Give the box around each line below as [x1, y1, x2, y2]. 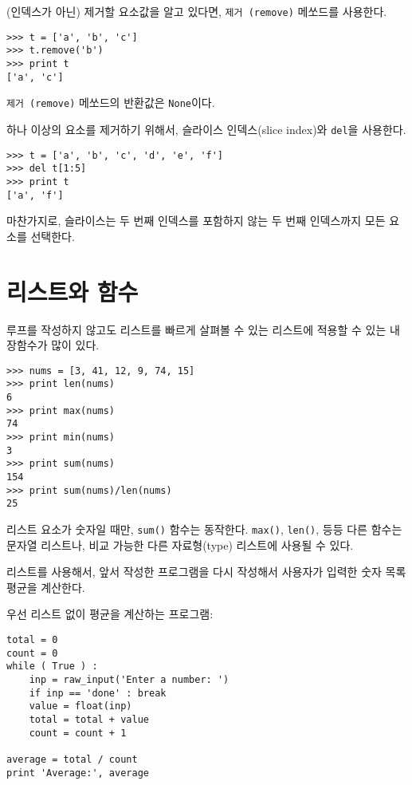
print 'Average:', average [6, 767, 149, 779]
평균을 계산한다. [6, 578, 85, 595]
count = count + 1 [29, 727, 127, 739]
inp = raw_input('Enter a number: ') [29, 673, 230, 685]
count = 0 [6, 647, 58, 659]
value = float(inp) [29, 700, 132, 712]
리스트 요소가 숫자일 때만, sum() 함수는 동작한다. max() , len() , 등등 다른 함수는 [6, 520, 402, 537]
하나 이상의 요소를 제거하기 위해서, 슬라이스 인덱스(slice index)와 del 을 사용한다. [6, 120, 406, 137]
